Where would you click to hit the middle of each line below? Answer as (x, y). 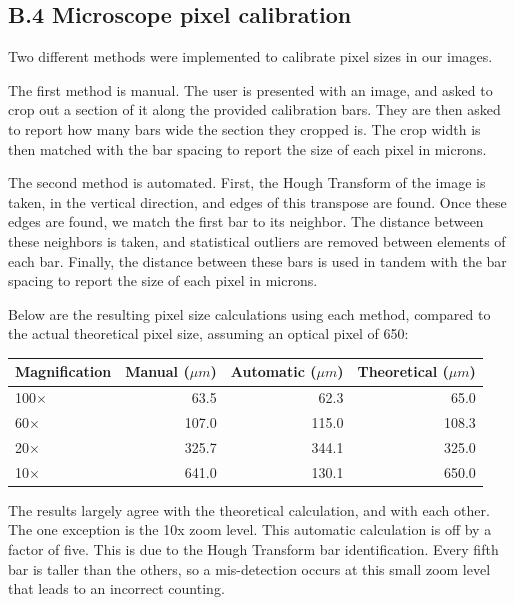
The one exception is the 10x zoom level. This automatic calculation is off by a (250, 529)
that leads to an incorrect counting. (116, 588)
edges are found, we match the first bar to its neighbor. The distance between (246, 221)
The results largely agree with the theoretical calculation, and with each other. (249, 509)
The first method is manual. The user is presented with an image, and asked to (250, 89)
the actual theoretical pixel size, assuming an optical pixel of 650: (208, 333)
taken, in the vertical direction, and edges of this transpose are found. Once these (257, 201)
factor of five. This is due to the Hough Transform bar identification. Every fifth (253, 549)
